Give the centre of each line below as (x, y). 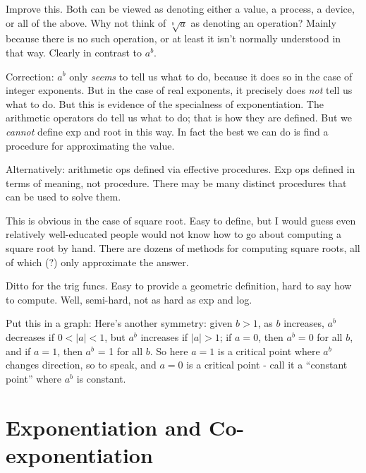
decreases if (30, 337)
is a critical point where (269, 351)
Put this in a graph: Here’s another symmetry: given (119, 323)
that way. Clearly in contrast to (74, 52)
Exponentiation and (104, 427)
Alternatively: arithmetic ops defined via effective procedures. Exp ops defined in (181, 169)
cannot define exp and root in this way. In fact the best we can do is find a (167, 131)
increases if (164, 337)
